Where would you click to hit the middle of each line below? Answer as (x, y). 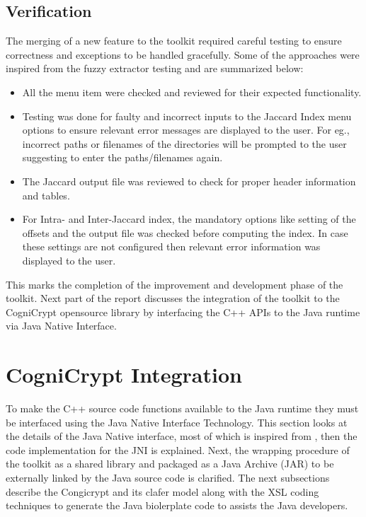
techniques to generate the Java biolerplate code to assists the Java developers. (177, 505)
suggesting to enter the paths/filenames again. (122, 157)
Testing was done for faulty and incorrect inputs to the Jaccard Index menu (187, 116)
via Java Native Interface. (61, 326)
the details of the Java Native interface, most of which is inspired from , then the (182, 436)
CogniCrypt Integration (124, 374)
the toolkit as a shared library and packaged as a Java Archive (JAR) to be (170, 464)
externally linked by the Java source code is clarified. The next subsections (168, 477)
